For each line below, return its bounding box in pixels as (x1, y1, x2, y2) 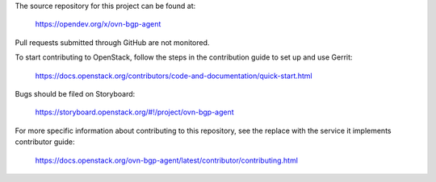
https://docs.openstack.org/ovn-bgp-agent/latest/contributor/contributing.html (35, 155, 299, 165)
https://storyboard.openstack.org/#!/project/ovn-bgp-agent (35, 107, 234, 117)
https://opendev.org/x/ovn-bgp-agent (35, 19, 161, 29)
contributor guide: (15, 137, 75, 147)
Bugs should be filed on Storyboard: (15, 89, 136, 98)
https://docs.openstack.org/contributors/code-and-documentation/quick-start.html (35, 71, 312, 81)
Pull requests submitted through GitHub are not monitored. (15, 37, 210, 48)
